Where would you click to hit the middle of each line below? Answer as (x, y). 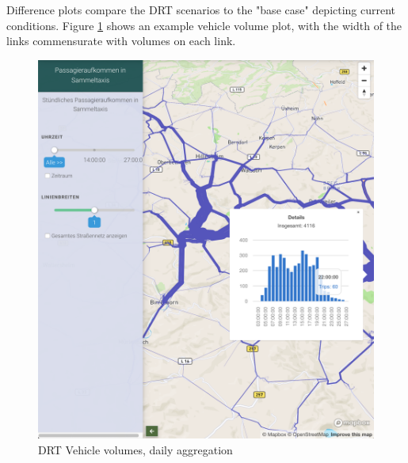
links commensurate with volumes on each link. (121, 41)
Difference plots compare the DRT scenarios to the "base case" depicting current (201, 9)
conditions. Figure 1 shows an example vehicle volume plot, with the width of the (204, 25)
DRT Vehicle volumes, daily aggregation (135, 449)
